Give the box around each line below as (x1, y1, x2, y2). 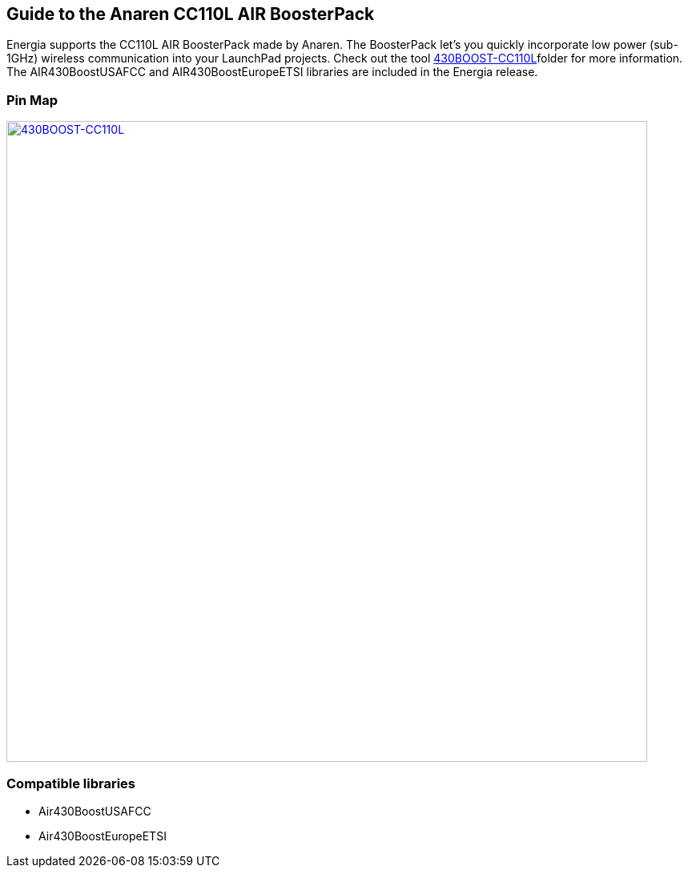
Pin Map (6, 91, 58, 108)
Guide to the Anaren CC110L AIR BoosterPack (6, 4, 375, 24)
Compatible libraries (6, 775, 136, 791)
